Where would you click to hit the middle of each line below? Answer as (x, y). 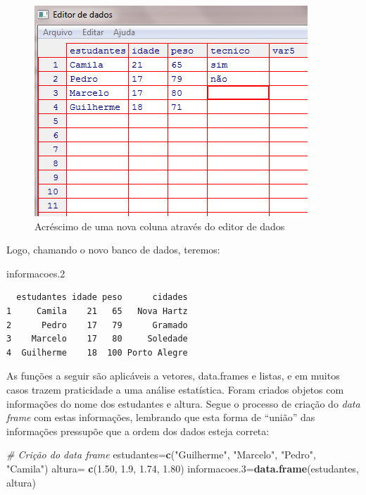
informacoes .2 (36, 273)
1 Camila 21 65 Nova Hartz (97, 311)
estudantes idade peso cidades (102, 297)
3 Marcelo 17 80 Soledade (97, 339)
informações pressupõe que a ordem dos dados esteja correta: (138, 431)
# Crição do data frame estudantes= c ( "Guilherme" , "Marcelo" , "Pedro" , (161, 455)
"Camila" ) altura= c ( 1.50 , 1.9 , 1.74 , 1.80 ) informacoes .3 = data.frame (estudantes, (183, 468)
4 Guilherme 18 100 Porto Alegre (97, 352)
